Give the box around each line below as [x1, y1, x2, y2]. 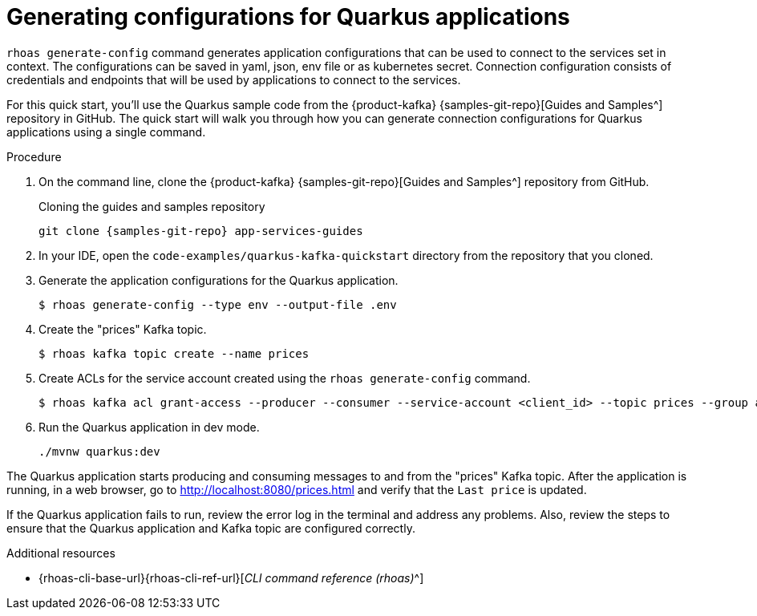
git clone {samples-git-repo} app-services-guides [38, 224, 363, 237]
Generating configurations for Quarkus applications [6, 3, 570, 30]
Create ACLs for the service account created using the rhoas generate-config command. [38, 371, 531, 385]
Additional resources [6, 545, 115, 560]
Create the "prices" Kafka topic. [38, 322, 207, 336]
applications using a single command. [6, 124, 206, 139]
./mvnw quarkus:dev [38, 444, 160, 458]
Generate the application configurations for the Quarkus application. [38, 273, 399, 287]
